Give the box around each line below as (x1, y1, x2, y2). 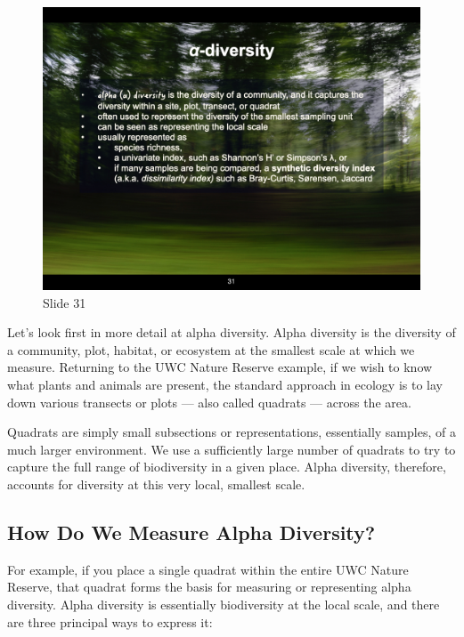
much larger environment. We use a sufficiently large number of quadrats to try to (7, 439, 456, 458)
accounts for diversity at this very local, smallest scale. (7, 474, 305, 493)
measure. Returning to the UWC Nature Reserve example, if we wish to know (7, 358, 433, 376)
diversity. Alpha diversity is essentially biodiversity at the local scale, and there (7, 594, 440, 613)
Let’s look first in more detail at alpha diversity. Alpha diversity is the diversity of (7, 323, 456, 342)
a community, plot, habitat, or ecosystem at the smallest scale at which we (7, 340, 415, 359)
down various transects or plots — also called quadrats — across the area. (7, 392, 411, 411)
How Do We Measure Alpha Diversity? (7, 518, 376, 545)
